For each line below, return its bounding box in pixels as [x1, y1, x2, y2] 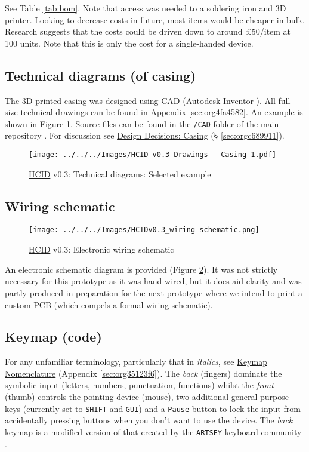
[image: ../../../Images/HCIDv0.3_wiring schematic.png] [29, 226, 259, 235]
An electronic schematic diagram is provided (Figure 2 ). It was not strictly [5, 263, 278, 275]
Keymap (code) [5, 327, 102, 346]
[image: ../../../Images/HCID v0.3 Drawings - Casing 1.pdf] [29, 150, 277, 159]
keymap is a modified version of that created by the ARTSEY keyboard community [5, 425, 302, 438]
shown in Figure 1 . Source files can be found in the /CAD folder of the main [5, 117, 279, 130]
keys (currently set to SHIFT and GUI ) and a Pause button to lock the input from [5, 402, 301, 414]
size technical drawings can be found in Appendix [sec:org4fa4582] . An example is [5, 106, 303, 118]
